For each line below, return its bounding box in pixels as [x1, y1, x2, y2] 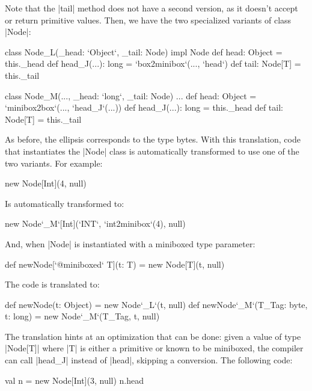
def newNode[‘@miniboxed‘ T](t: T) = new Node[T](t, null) [5, 257, 225, 270]
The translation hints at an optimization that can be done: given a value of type [5, 330, 301, 342]
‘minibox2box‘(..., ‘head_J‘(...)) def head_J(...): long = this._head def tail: [5, 101, 283, 114]
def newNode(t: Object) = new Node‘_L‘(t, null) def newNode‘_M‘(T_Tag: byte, [5, 298, 308, 310]
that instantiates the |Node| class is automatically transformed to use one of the [5, 144, 299, 157]
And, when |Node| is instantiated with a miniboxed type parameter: [5, 237, 255, 250]
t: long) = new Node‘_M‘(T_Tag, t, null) [5, 310, 160, 322]
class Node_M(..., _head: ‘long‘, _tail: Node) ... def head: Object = [5, 89, 257, 102]
